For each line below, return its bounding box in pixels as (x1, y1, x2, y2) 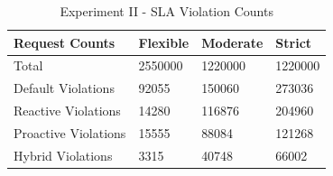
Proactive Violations (14, 123, 126, 142)
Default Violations (14, 79, 115, 97)
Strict (275, 32, 312, 51)
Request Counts (14, 32, 115, 51)
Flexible (138, 32, 190, 51)
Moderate (201, 32, 264, 51)
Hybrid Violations (14, 145, 113, 164)
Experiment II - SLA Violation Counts (60, 2, 273, 20)
